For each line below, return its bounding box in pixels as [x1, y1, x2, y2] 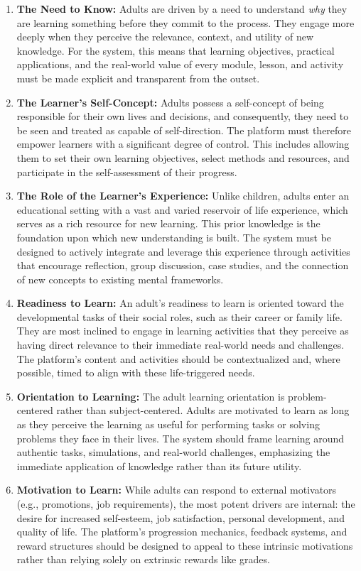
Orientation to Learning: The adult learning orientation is [16, 388, 285, 403]
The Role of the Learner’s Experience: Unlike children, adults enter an [16, 188, 350, 203]
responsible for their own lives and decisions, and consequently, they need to [16, 109, 349, 124]
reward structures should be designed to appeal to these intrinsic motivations [16, 538, 353, 553]
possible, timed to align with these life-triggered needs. [16, 365, 255, 380]
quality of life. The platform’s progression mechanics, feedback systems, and [16, 524, 347, 539]
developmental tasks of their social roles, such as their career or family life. [16, 309, 343, 324]
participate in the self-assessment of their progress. [16, 164, 237, 179]
